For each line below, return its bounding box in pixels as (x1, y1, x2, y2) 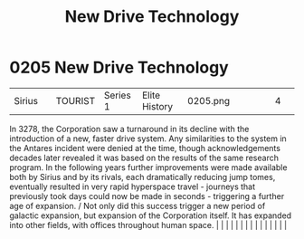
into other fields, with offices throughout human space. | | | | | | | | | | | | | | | (9, 219, 288, 230)
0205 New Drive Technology (9, 57, 229, 78)
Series (103, 89, 131, 101)
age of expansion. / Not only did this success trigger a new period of (9, 200, 266, 211)
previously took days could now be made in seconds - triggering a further (9, 190, 285, 201)
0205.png (186, 94, 231, 107)
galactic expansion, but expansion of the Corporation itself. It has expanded (9, 210, 292, 221)
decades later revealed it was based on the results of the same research (9, 152, 279, 163)
